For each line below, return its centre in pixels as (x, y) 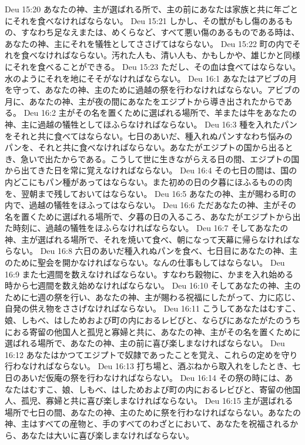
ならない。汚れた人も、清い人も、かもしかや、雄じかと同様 (185, 55)
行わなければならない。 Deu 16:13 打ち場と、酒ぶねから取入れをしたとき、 (149, 366)
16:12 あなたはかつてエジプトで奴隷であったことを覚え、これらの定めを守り (151, 354)
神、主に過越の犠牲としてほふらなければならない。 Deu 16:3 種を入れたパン (151, 124)
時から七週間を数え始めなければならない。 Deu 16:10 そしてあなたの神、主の (153, 285)
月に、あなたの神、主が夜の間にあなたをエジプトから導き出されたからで (145, 101)
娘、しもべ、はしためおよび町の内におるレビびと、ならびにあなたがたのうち (153, 320)
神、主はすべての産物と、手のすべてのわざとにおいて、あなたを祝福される (148, 424)
